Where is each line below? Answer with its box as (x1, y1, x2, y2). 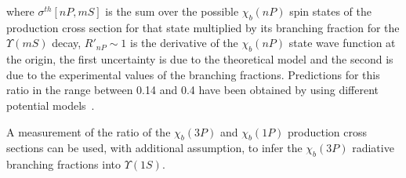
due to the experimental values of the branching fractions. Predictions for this (6, 66, 380, 82)
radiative (352, 140, 394, 156)
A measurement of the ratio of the (6, 123, 171, 140)
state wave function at (288, 35, 396, 51)
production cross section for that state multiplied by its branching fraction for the (6, 19, 400, 35)
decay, (52, 35, 82, 51)
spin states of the (289, 3, 372, 19)
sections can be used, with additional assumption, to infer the (6, 140, 303, 156)
